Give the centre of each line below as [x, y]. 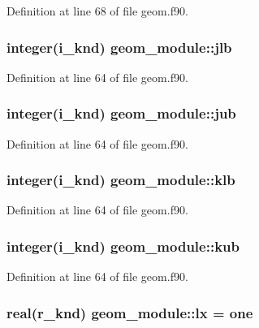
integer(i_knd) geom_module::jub [121, 113]
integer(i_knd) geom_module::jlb [119, 47]
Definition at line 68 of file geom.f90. [97, 11]
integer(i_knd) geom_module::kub [123, 246]
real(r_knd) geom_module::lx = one [130, 312]
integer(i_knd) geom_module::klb [121, 180]
